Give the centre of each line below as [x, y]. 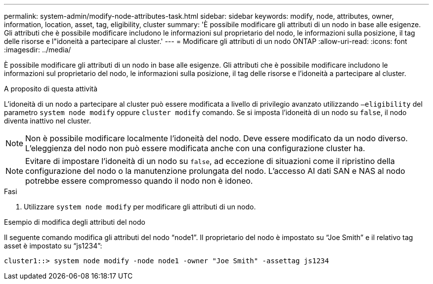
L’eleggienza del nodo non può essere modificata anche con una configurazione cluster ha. [195, 148]
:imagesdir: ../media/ [38, 50]
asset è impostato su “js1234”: [53, 246]
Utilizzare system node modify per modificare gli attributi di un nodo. [140, 207]
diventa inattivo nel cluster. [48, 121]
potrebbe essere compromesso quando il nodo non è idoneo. [139, 181]
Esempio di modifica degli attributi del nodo [75, 222]
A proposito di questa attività [51, 89]
